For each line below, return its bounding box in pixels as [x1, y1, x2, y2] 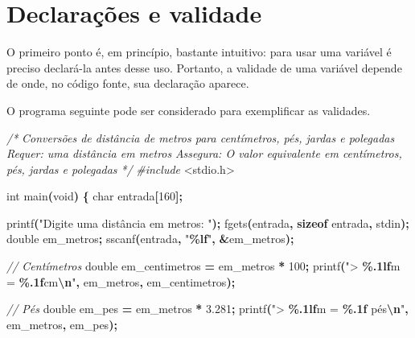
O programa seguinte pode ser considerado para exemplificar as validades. [6, 101, 371, 118]
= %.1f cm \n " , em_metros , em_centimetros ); [6, 273, 236, 290]
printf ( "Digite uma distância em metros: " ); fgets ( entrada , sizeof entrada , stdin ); [6, 214, 409, 231]
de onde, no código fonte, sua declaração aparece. [6, 75, 249, 92]
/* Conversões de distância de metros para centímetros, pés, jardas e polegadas [6, 129, 395, 146]
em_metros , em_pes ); [6, 315, 117, 332]
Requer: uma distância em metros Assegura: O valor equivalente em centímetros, [6, 145, 402, 162]
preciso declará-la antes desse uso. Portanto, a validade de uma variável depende [6, 59, 402, 76]
